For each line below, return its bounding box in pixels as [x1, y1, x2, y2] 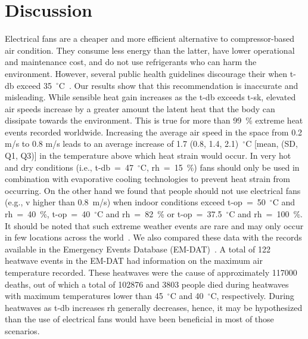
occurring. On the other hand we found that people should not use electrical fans [5, 184, 301, 196]
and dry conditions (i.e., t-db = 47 [5, 161, 134, 173]
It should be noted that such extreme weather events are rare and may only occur [5, 219, 304, 232]
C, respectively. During [210, 289, 294, 302]
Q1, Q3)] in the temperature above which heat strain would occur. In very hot [5, 149, 291, 162]
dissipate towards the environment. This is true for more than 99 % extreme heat [5, 114, 303, 127]
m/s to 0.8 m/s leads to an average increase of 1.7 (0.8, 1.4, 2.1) [5, 137, 239, 150]
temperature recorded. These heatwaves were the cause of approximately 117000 [5, 266, 297, 278]
